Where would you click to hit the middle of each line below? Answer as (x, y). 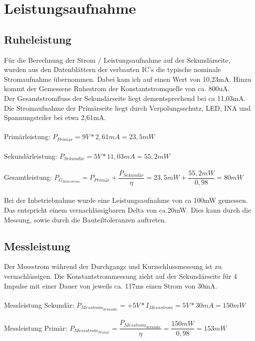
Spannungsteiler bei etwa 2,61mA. (55, 117)
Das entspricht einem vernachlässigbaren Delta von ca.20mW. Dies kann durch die (127, 209)
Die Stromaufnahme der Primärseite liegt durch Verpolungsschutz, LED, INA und (127, 108)
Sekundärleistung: (31, 156)
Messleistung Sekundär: (39, 304)
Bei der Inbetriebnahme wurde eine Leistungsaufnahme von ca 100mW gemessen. (126, 200)
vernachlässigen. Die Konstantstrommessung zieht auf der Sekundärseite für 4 (121, 276)
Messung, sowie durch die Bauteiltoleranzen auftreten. (85, 219)
